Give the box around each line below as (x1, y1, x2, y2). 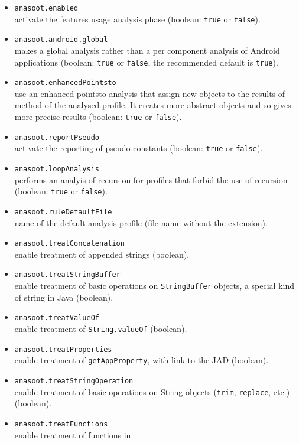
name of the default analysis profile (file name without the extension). (14, 216, 268, 229)
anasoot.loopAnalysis (14, 165, 99, 174)
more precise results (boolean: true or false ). (14, 110, 182, 123)
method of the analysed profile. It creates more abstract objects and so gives (14, 99, 291, 111)
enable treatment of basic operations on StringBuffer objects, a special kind (14, 279, 295, 292)
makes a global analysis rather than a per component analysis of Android (14, 44, 280, 56)
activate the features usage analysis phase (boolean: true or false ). (14, 12, 261, 25)
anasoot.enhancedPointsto (14, 79, 116, 87)
